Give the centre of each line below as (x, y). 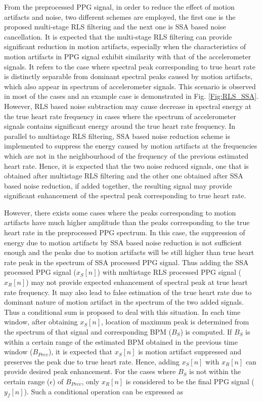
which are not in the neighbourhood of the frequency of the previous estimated (126, 155)
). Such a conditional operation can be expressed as (104, 391)
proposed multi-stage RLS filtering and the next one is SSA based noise (115, 27)
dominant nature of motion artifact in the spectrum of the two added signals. (124, 302)
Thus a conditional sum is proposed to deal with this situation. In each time (122, 312)
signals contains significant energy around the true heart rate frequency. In (120, 126)
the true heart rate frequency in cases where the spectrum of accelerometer (120, 116)
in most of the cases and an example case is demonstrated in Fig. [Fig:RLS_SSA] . (131, 96)
